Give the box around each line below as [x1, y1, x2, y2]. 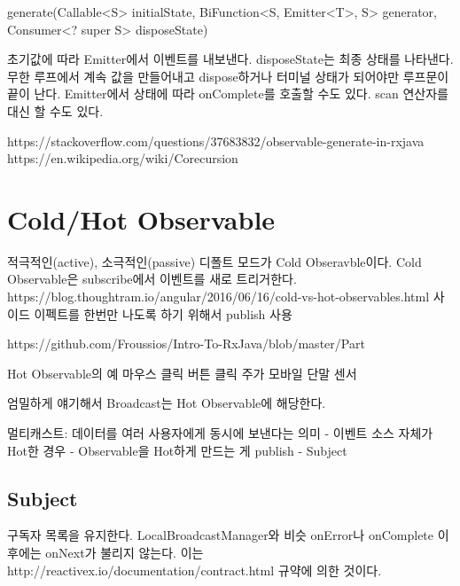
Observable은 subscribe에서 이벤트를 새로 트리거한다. [7, 270, 297, 288]
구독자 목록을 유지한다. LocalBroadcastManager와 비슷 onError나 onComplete [7, 526, 434, 544]
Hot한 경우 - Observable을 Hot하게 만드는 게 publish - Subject [7, 441, 347, 459]
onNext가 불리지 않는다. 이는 [45, 543, 204, 562]
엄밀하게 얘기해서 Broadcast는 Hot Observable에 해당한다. [7, 394, 326, 412]
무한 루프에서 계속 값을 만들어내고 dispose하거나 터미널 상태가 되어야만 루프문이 [7, 66, 449, 85]
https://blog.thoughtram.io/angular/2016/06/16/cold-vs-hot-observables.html [7, 287, 430, 306]
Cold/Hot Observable [7, 200, 276, 237]
